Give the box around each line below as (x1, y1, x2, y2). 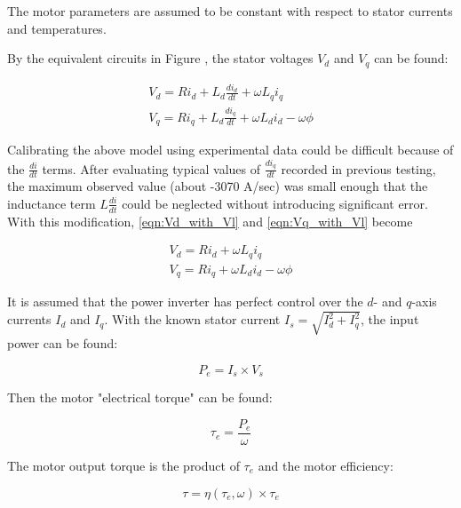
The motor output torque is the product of (7, 456, 240, 475)
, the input (361, 310, 419, 329)
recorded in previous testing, (281, 159, 436, 178)
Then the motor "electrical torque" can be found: (7, 388, 273, 407)
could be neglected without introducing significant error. (122, 194, 428, 212)
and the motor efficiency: (258, 456, 393, 475)
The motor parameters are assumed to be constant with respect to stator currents (7, 2, 453, 20)
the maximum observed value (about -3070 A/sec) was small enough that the (7, 177, 428, 195)
